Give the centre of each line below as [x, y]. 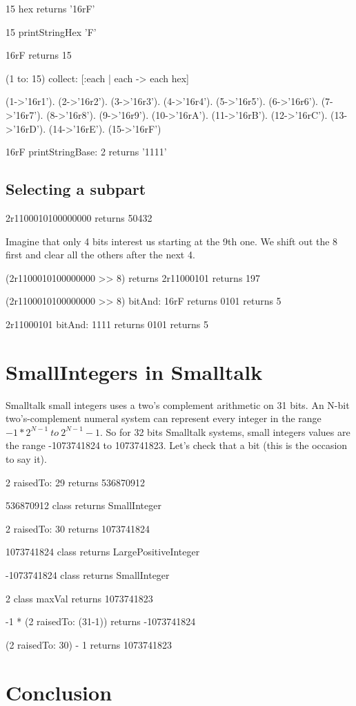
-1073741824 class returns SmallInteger [88, 574]
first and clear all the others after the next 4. [100, 255]
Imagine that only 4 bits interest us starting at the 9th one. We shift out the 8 [172, 241]
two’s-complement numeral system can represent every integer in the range [164, 418]
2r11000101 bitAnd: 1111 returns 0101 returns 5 [107, 324]
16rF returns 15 [39, 55]
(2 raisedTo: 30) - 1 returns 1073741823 [89, 644]
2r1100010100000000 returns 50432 [79, 217]
